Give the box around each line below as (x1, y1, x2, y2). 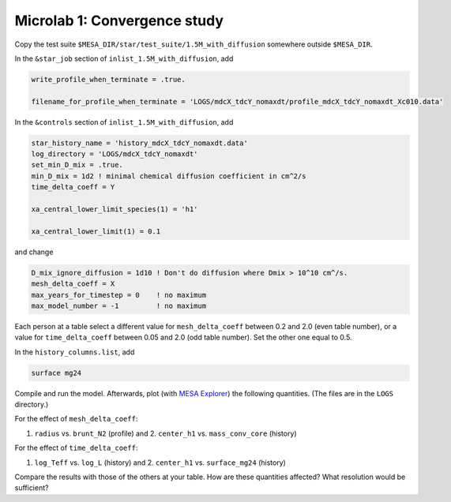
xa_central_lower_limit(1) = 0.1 (31, 227, 161, 236)
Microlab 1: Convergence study (14, 12, 224, 29)
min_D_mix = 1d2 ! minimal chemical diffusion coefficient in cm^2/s (31, 171, 306, 181)
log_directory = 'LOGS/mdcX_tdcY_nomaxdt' (31, 150, 198, 159)
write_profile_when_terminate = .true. (31, 75, 186, 84)
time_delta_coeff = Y (31, 182, 115, 192)
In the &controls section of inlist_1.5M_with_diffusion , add (14, 117, 234, 126)
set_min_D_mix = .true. (31, 160, 124, 170)
